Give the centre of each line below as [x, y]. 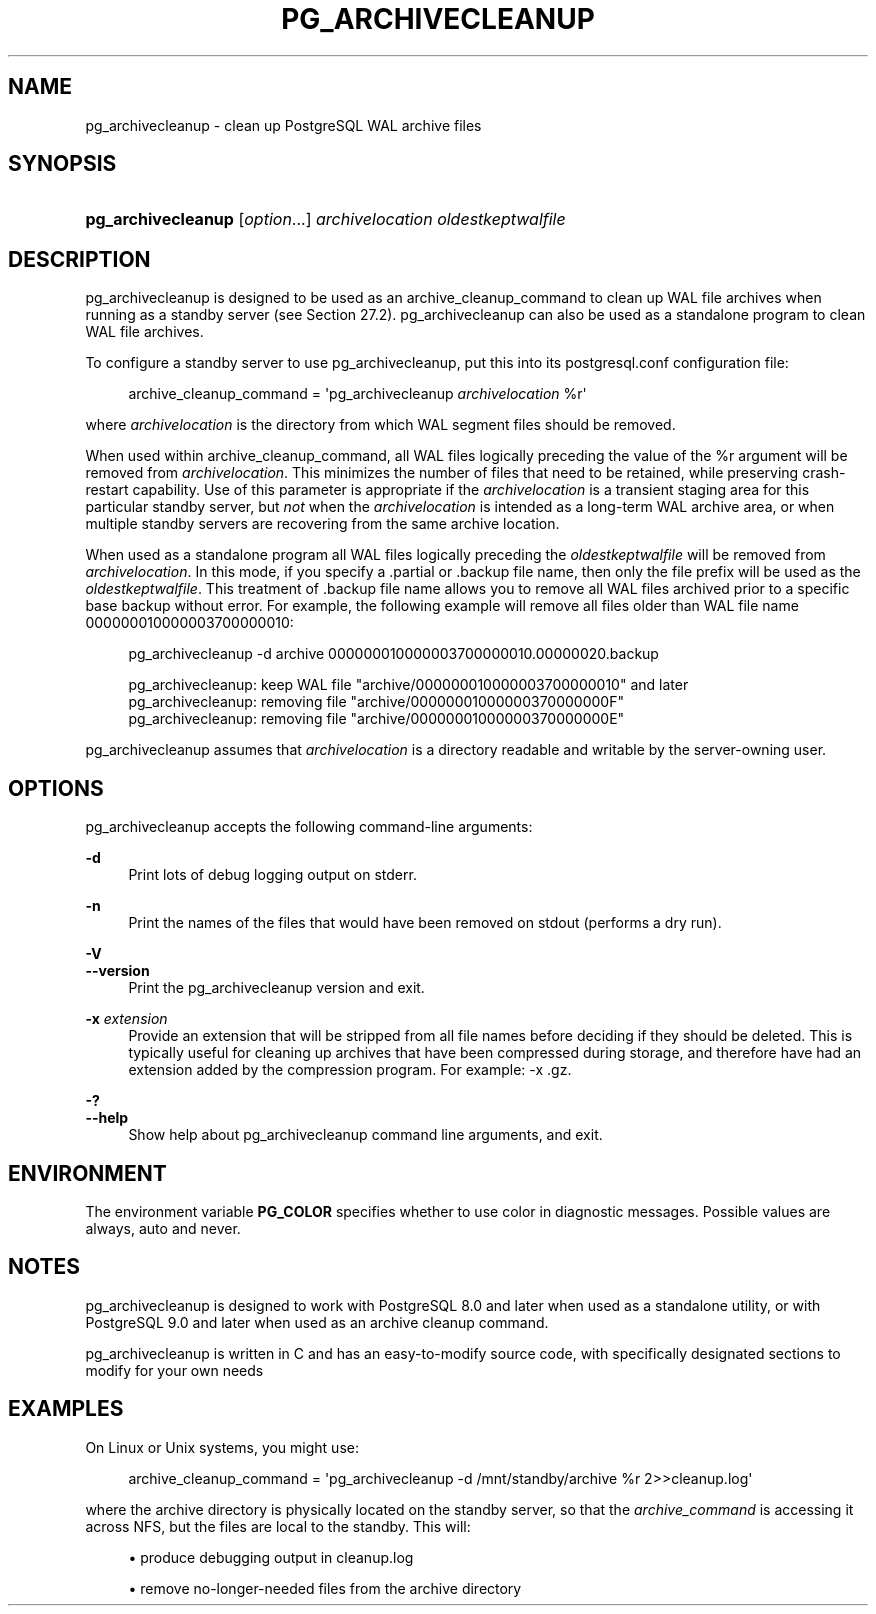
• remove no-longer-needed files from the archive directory [325, 1588]
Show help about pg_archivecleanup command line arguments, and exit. [365, 1135]
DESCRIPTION [79, 259]
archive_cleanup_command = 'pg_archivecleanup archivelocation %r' [357, 394]
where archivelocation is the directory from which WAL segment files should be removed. [380, 425]
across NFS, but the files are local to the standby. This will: [278, 1526]
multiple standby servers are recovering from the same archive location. [322, 524]
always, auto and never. [163, 1228]
